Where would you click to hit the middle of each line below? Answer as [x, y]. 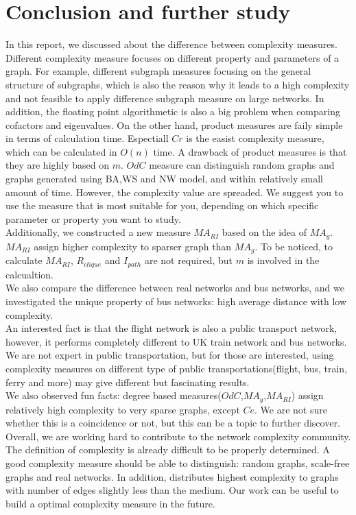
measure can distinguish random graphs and [242, 165]
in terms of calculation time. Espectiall [87, 138]
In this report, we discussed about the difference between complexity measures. [171, 44]
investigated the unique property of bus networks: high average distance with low [176, 301]
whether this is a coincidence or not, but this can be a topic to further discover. [173, 423]
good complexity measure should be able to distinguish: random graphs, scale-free [178, 463]
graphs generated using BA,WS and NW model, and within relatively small [164, 179]
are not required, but [188, 260]
